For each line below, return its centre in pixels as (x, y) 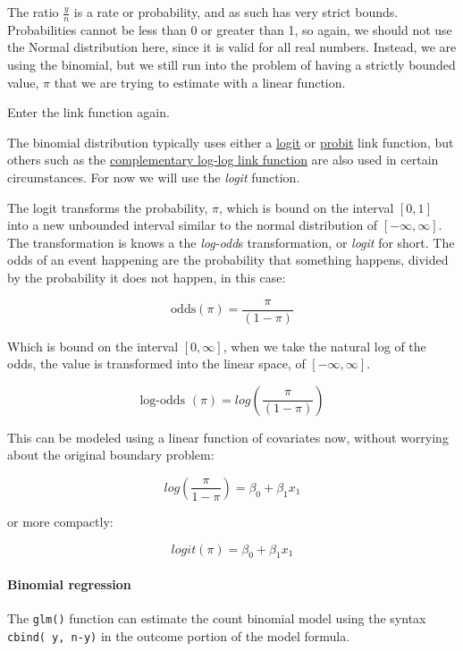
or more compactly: (60, 521)
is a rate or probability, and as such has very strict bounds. (236, 12)
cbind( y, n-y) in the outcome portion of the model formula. (179, 635)
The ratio (33, 12)
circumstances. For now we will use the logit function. (154, 177)
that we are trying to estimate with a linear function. (200, 82)
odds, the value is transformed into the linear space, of (156, 364)
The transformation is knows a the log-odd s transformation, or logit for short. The (231, 242)
